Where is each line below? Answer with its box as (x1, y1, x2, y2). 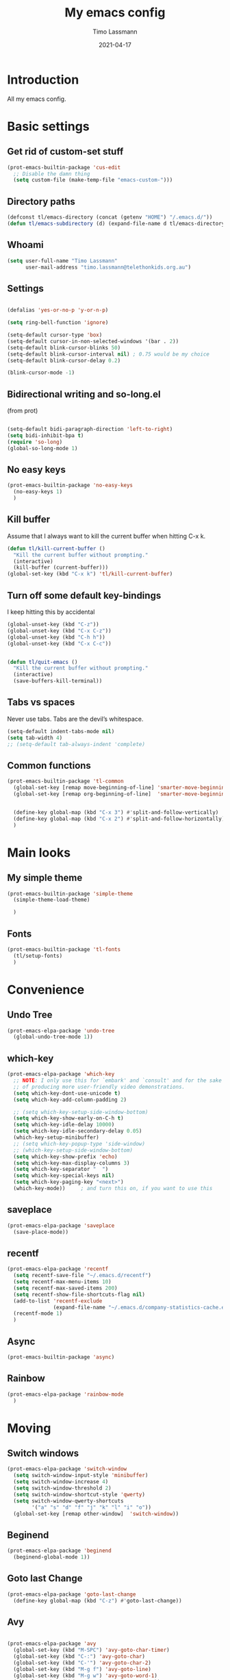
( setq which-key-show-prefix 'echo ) (13, 1153, 118, 1160)
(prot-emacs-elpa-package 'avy (7, 1640, 97, 1647)
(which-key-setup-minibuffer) (13, 1134, 99, 1141)
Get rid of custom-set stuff (7, 146, 124, 158)
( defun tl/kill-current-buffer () (7, 545, 106, 552)
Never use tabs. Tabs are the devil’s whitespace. (7, 715, 144, 723)
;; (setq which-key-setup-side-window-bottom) (13, 1109, 149, 1115)
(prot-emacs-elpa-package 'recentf (7, 1265, 109, 1272)
